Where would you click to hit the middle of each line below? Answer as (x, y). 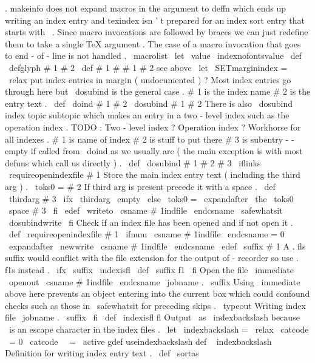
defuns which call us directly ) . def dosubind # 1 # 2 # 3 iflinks (133, 162)
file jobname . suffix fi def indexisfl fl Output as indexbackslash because (152, 317)
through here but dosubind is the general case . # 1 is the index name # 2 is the (158, 91)
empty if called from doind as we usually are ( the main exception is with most (154, 151)
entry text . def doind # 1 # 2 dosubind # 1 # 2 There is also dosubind (149, 103)
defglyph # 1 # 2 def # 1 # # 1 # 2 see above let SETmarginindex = (148, 67)
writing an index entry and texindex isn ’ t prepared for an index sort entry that (155, 20)
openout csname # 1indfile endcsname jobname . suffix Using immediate (154, 281)
